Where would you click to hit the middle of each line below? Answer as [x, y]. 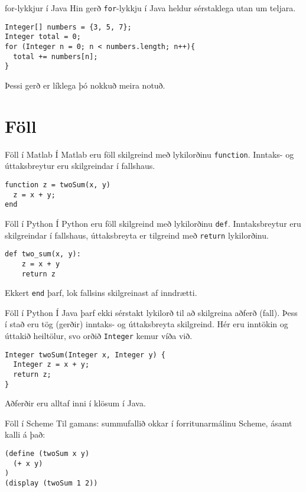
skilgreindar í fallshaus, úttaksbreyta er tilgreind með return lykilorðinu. [137, 235]
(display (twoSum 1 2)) [51, 483]
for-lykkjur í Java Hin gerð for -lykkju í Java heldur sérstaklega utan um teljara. [150, 8]
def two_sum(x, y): [43, 254]
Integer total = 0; [43, 37]
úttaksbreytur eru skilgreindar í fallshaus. [80, 166]
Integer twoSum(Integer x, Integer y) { [85, 355]
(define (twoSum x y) [47, 454]
